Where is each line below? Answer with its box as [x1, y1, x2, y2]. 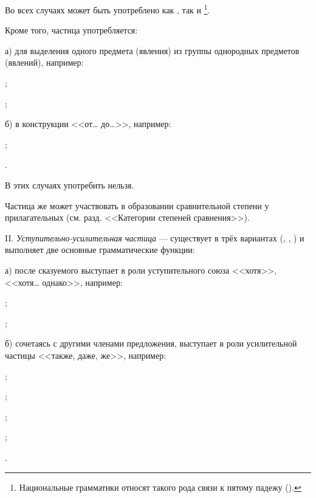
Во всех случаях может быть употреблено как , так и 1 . [5, 2, 210, 16]
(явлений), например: [5, 56, 84, 69]
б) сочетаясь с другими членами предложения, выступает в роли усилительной [5, 337, 297, 350]
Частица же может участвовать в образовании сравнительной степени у [5, 199, 269, 212]
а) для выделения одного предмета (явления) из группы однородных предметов [5, 44, 300, 57]
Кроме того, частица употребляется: [5, 24, 138, 36]
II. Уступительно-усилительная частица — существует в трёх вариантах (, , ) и [5, 231, 304, 244]
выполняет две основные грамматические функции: [5, 243, 195, 256]
